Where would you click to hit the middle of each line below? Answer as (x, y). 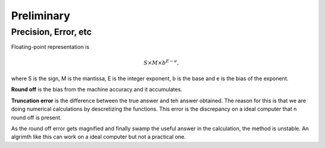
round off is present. (36, 117)
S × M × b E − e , (161, 62)
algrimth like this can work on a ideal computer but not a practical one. (98, 137)
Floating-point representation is (50, 47)
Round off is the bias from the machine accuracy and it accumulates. (97, 90)
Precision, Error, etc (51, 32)
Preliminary (41, 16)
